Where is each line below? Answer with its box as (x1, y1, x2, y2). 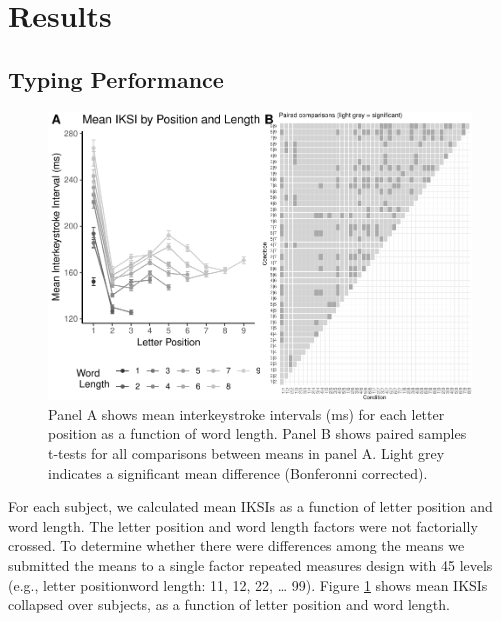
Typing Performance (8, 63, 224, 94)
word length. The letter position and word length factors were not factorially (8, 515, 478, 536)
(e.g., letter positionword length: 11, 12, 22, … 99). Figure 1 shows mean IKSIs (8, 574, 488, 595)
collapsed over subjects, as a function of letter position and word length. (8, 594, 450, 615)
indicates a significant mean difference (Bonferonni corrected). (48, 462, 428, 483)
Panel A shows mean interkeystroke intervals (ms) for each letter (48, 403, 445, 424)
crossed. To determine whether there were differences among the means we (8, 535, 465, 556)
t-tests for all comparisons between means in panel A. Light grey (48, 442, 445, 463)
